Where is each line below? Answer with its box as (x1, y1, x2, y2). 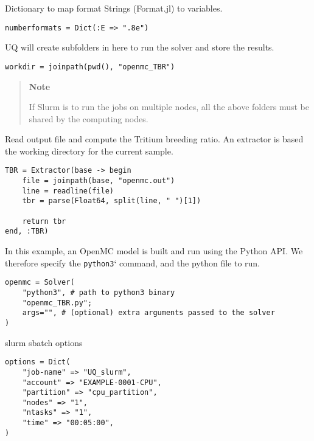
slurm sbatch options (5, 336, 83, 349)
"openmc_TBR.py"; (22, 298, 92, 307)
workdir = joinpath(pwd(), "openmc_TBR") (5, 62, 175, 71)
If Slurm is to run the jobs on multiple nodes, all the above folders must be (29, 100, 309, 113)
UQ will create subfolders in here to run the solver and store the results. (5, 41, 274, 54)
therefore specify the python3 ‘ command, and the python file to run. (5, 256, 260, 269)
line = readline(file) (22, 186, 114, 195)
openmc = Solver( (5, 278, 75, 287)
